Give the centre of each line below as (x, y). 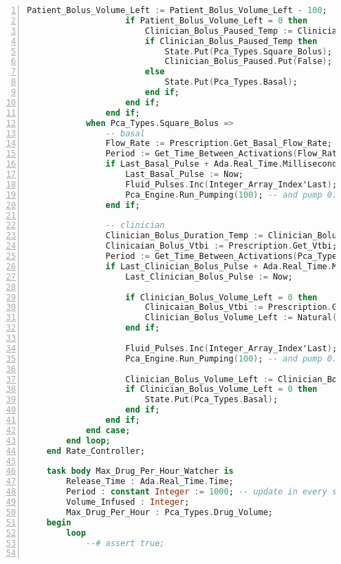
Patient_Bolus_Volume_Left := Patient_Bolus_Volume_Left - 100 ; (177, 10)
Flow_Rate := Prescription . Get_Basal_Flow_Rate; (219, 144)
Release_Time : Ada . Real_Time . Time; (150, 482)
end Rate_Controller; (96, 451)
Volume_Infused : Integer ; (128, 502)
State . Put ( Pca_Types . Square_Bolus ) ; (248, 51)
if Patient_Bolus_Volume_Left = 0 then (217, 20)
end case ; (108, 430)
